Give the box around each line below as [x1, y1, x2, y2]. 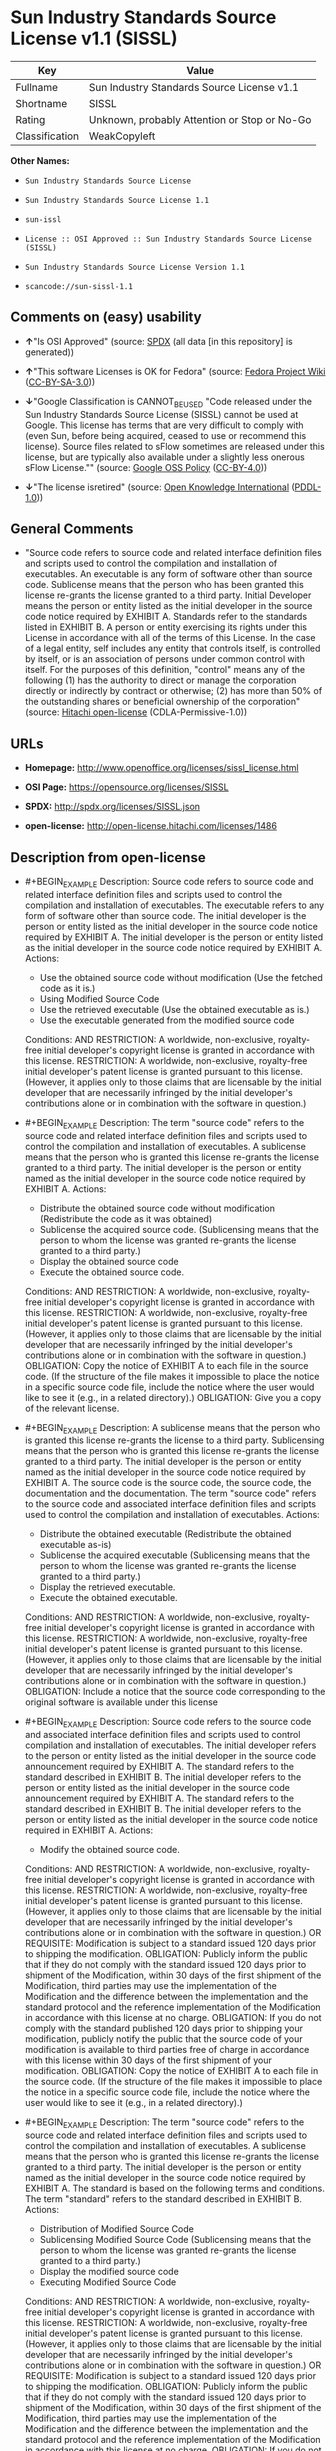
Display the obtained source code [39, 1255, 179, 1267]
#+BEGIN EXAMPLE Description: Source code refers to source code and [24, 875, 314, 890]
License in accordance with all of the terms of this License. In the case [24, 632, 316, 644]
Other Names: [10, 154, 70, 166]
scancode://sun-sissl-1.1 [24, 281, 133, 291]
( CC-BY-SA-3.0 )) [24, 376, 96, 388]
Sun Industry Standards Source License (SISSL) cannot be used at [24, 408, 299, 420]
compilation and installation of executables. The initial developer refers [24, 1739, 317, 1751]
